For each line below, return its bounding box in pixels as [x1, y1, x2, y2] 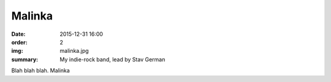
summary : [11, 55, 39, 63]
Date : [11, 30, 26, 38]
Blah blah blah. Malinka [11, 67, 70, 74]
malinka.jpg [59, 47, 89, 55]
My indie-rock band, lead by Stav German [59, 55, 165, 63]
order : [11, 38, 28, 46]
